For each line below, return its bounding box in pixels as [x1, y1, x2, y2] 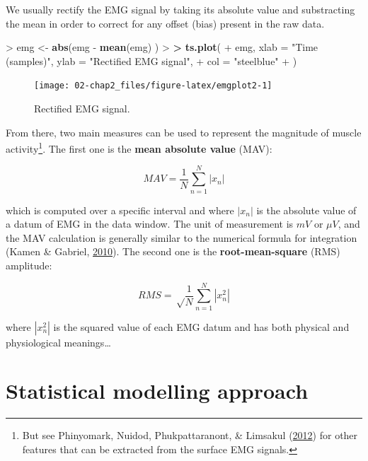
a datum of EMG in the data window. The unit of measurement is [6, 216, 294, 231]
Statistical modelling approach [6, 376, 309, 405]
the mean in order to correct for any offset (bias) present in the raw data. [6, 16, 325, 30]
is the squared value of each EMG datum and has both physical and [53, 319, 350, 334]
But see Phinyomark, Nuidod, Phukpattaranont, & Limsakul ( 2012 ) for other [22, 428, 358, 443]
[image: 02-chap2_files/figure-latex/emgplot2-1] [34, 81, 272, 91]
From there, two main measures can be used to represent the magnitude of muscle [6, 124, 362, 139]
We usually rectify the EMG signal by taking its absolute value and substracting [6, 2, 355, 16]
